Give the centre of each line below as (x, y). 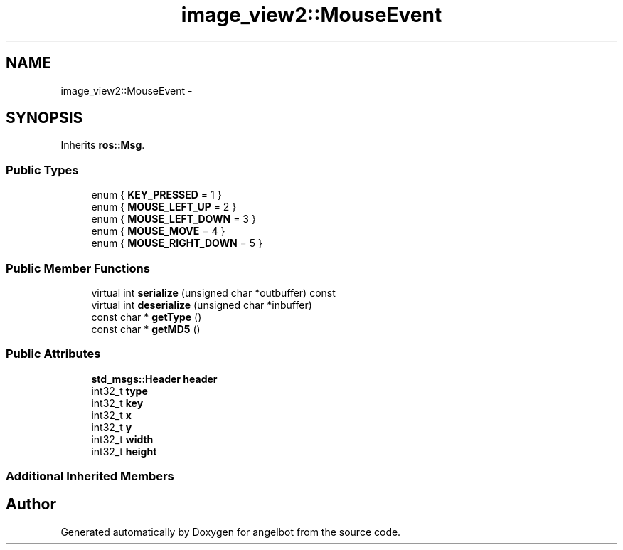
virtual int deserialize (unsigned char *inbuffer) (202, 305)
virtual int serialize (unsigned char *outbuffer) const (213, 292)
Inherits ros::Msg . (103, 145)
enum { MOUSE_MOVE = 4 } (158, 231)
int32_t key (117, 403)
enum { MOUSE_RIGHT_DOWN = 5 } (177, 243)
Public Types (42, 170)
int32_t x (111, 415)
